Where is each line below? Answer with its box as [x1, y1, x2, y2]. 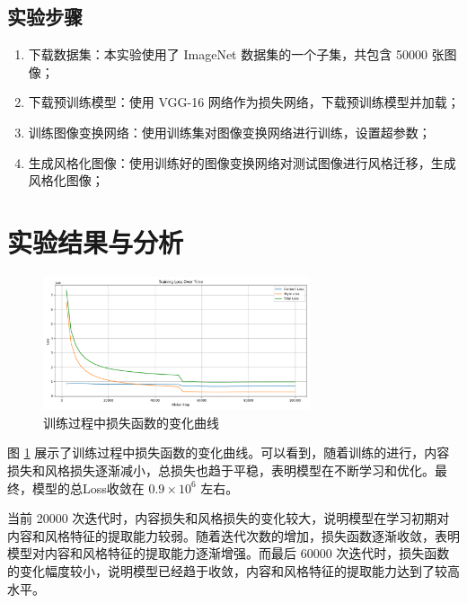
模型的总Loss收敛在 [31, 478, 145, 497]
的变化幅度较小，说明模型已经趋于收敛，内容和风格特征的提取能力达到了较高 [7, 562, 460, 581]
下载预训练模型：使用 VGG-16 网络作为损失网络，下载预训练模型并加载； [28, 93, 460, 111]
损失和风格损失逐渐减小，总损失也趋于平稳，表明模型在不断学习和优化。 [7, 461, 435, 480]
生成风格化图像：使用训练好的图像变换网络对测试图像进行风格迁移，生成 [28, 153, 456, 172]
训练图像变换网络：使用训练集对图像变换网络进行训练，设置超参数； [28, 122, 431, 141]
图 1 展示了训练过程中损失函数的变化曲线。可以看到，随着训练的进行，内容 [7, 443, 450, 462]
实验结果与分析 [7, 223, 184, 260]
